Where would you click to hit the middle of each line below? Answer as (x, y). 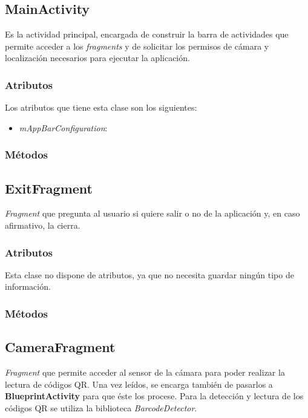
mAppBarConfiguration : (63, 127)
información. (28, 286)
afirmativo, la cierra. (43, 225)
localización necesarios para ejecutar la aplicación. (97, 58)
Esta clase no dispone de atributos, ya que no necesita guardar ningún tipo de (149, 274)
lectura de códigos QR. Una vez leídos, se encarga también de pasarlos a (139, 384)
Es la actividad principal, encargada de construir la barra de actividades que (147, 34)
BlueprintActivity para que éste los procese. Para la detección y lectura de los (154, 396)
